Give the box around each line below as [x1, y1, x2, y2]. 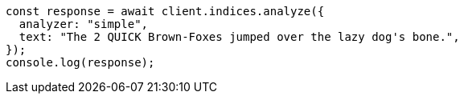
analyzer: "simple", [18, 18, 149, 30]
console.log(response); [6, 56, 155, 69]
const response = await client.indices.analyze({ [6, 5, 325, 18]
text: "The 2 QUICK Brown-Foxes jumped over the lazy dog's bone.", [18, 30, 460, 43]
